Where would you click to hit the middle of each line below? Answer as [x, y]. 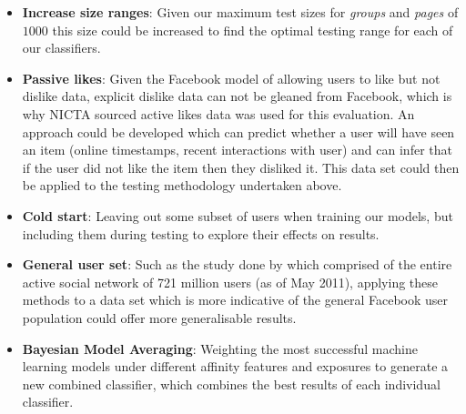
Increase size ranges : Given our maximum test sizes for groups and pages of [240, 12]
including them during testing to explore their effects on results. [201, 233]
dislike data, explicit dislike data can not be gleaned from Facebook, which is [237, 96]
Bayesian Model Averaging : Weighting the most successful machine [220, 348]
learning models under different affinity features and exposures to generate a [235, 366]
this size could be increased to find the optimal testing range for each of [253, 30]
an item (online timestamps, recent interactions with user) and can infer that [237, 150]
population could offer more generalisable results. [159, 317]
